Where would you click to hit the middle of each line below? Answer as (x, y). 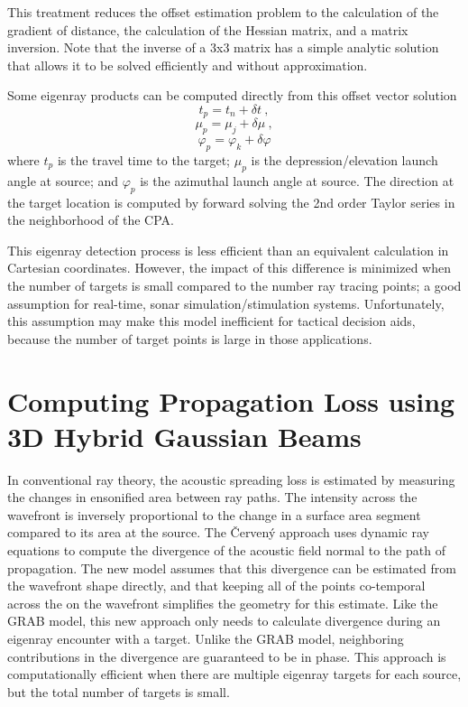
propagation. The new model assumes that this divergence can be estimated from (232, 567)
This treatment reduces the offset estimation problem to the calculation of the (223, 12)
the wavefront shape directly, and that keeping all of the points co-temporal (216, 586)
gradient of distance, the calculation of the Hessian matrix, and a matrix (208, 29)
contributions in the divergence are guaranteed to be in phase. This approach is (227, 656)
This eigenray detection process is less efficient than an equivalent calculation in (228, 250)
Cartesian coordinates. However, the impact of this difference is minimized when (229, 268)
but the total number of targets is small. (119, 691)
